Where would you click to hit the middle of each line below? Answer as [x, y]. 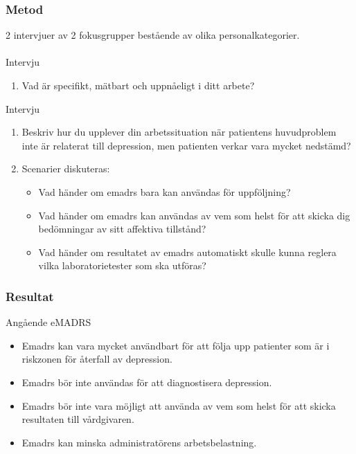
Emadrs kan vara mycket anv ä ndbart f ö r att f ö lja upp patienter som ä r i [176, 345]
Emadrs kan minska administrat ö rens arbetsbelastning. [139, 442]
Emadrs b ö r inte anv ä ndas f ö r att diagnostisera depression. [147, 382]
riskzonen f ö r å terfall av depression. [97, 359]
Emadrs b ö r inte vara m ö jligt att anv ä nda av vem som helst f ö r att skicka [179, 405]
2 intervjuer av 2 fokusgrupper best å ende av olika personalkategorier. [153, 35]
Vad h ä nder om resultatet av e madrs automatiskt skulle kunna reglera [187, 252]
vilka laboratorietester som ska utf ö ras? [122, 265]
